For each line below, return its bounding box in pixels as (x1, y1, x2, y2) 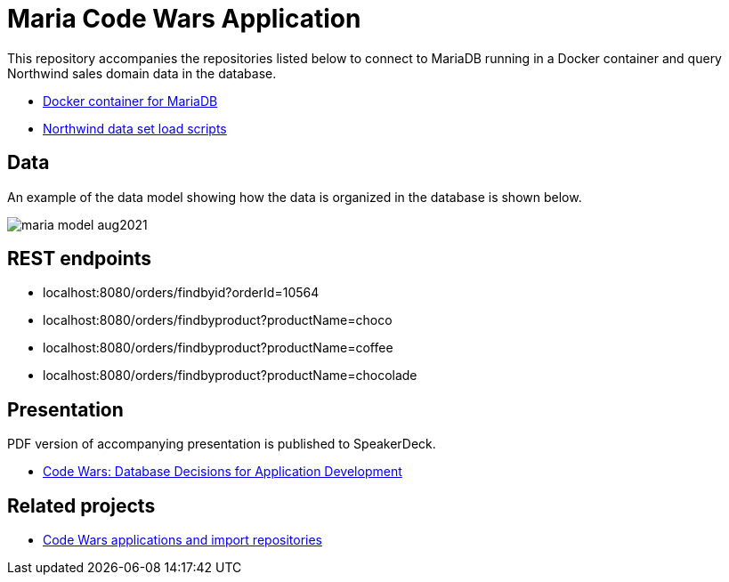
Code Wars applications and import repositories (43, 532, 322, 548)
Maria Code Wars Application (7, 4, 361, 34)
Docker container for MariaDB (43, 93, 218, 109)
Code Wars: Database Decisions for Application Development (43, 464, 402, 480)
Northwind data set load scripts (43, 120, 227, 136)
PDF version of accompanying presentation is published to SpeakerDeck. (7, 436, 436, 452)
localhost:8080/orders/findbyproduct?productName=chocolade (43, 368, 417, 384)
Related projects (7, 494, 156, 517)
